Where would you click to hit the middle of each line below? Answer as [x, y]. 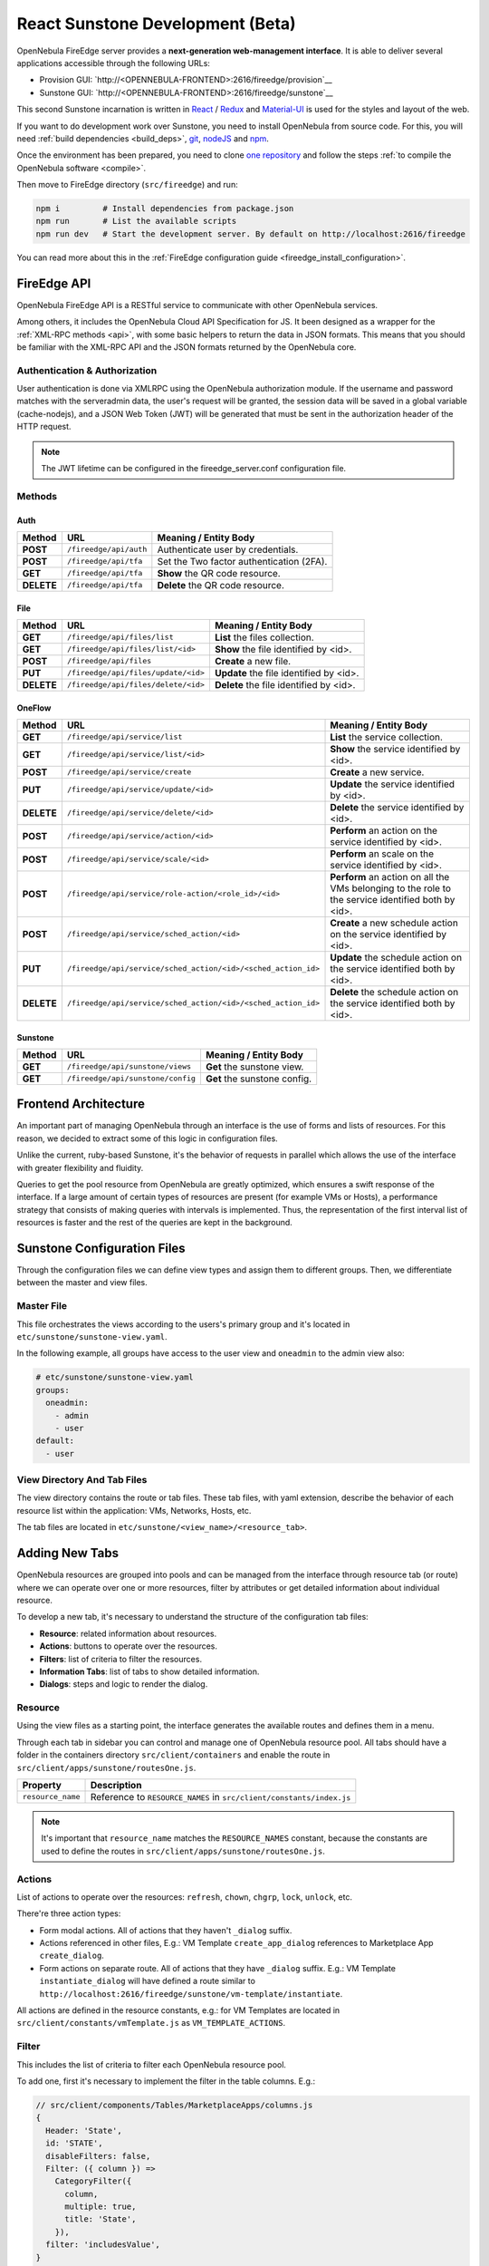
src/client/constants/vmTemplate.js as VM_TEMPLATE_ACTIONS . [151, 2023]
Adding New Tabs [68, 1553]
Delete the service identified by [397, 807]
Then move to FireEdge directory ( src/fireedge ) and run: [128, 185]
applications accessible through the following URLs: [113, 63]
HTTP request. [44, 427]
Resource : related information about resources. [128, 1633]
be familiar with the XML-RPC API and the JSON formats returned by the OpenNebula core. [187, 347]
